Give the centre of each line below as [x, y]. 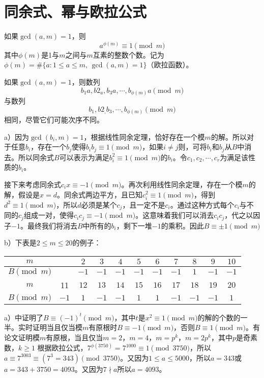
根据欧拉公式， [62, 348]
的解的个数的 [219, 317]
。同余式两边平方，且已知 [99, 194]
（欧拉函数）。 [170, 65]
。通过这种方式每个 [202, 204]
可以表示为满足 [84, 157]
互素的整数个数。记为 [128, 54]
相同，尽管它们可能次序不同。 [54, 120]
